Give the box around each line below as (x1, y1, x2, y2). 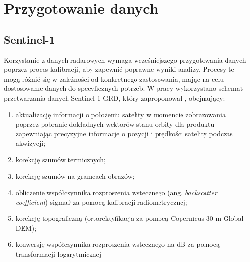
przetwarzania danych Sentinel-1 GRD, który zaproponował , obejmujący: (4, 92, 225, 103)
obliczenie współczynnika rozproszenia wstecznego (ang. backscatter (15, 187, 217, 197)
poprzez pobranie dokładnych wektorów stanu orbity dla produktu (15, 119, 215, 129)
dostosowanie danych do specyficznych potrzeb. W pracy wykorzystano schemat (4, 83, 243, 93)
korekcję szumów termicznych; (15, 154, 106, 164)
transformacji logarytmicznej (15, 249, 102, 259)
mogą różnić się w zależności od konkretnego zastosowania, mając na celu (4, 73, 224, 84)
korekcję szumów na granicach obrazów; (15, 171, 135, 181)
